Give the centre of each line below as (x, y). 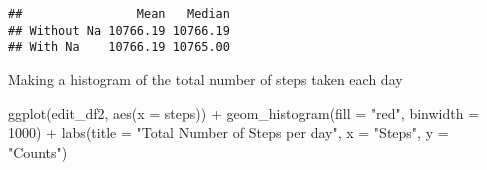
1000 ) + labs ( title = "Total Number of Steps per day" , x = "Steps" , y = (228, 132)
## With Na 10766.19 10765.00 (119, 47)
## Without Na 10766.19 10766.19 (119, 30)
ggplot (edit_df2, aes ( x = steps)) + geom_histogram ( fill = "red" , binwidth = (244, 112)
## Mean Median (119, 14)
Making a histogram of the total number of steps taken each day (205, 78)
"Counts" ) (38, 151)
